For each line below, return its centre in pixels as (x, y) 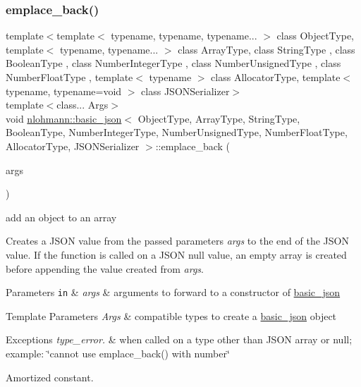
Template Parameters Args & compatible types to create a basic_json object (171, 315)
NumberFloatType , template (69, 77)
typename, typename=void (64, 91)
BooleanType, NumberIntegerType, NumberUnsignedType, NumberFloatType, (177, 132)
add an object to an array (61, 217)
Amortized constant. (50, 377)
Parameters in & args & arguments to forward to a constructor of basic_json (173, 292)
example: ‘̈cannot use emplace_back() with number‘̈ (118, 353)
